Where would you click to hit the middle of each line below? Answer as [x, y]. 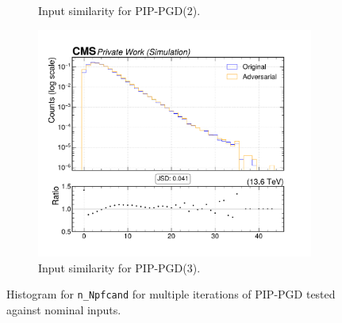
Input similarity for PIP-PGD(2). [119, 10]
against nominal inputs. [64, 309]
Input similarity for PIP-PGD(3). [119, 267]
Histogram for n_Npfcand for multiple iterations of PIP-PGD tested [171, 294]
